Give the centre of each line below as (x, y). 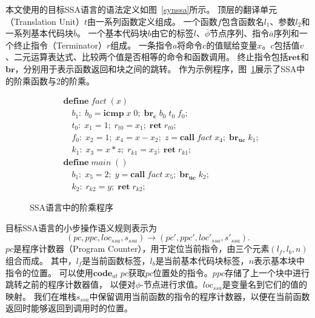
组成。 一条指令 (141, 45)
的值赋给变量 (232, 45)
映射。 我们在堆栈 (41, 296)
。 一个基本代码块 (112, 33)
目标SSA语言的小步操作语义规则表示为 (81, 227)
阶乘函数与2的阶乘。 (54, 80)
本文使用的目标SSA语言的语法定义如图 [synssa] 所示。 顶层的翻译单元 (141, 9)
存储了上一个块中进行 (267, 272)
